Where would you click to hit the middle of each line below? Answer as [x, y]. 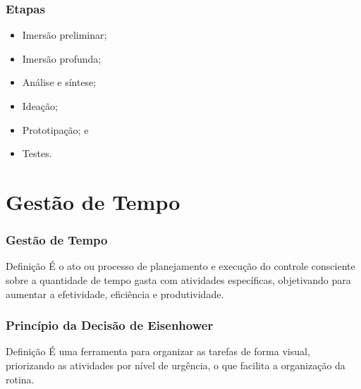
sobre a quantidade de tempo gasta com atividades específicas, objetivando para [178, 279]
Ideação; [40, 106]
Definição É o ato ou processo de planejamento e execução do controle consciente [180, 266]
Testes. [37, 153]
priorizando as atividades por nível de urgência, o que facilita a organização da [176, 365]
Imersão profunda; [62, 58]
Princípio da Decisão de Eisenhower [110, 325]
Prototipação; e [55, 129]
